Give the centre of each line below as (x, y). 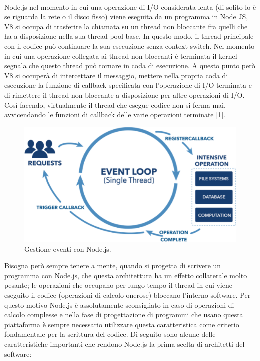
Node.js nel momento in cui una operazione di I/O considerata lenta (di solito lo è (130, 6)
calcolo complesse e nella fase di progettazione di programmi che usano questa (124, 315)
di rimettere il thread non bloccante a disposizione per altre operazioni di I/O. (124, 95)
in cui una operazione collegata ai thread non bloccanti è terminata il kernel (121, 55)
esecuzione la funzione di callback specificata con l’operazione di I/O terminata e (128, 85)
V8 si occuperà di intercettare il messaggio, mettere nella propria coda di (116, 75)
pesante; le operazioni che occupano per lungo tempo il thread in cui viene (118, 285)
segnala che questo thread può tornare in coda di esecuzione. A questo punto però (130, 65)
